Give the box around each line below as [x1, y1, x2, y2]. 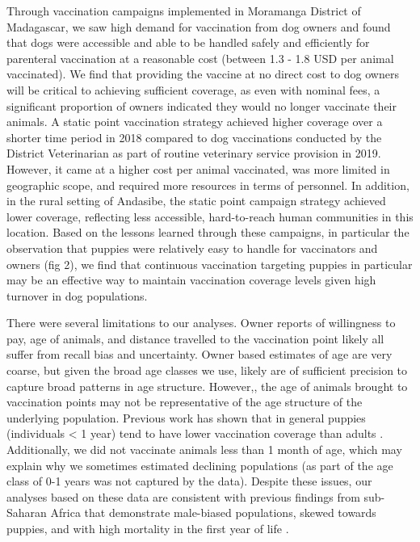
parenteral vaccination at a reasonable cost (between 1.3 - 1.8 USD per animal [6, 49, 394, 66]
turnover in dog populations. [6, 287, 148, 304]
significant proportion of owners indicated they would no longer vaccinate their [6, 97, 397, 114]
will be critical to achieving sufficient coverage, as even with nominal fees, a [6, 81, 380, 98]
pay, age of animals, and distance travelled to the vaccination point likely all [6, 330, 384, 347]
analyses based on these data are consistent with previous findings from [6, 488, 360, 505]
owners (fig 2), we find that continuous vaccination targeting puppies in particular [6, 255, 413, 272]
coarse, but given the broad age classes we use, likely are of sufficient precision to [6, 362, 408, 379]
